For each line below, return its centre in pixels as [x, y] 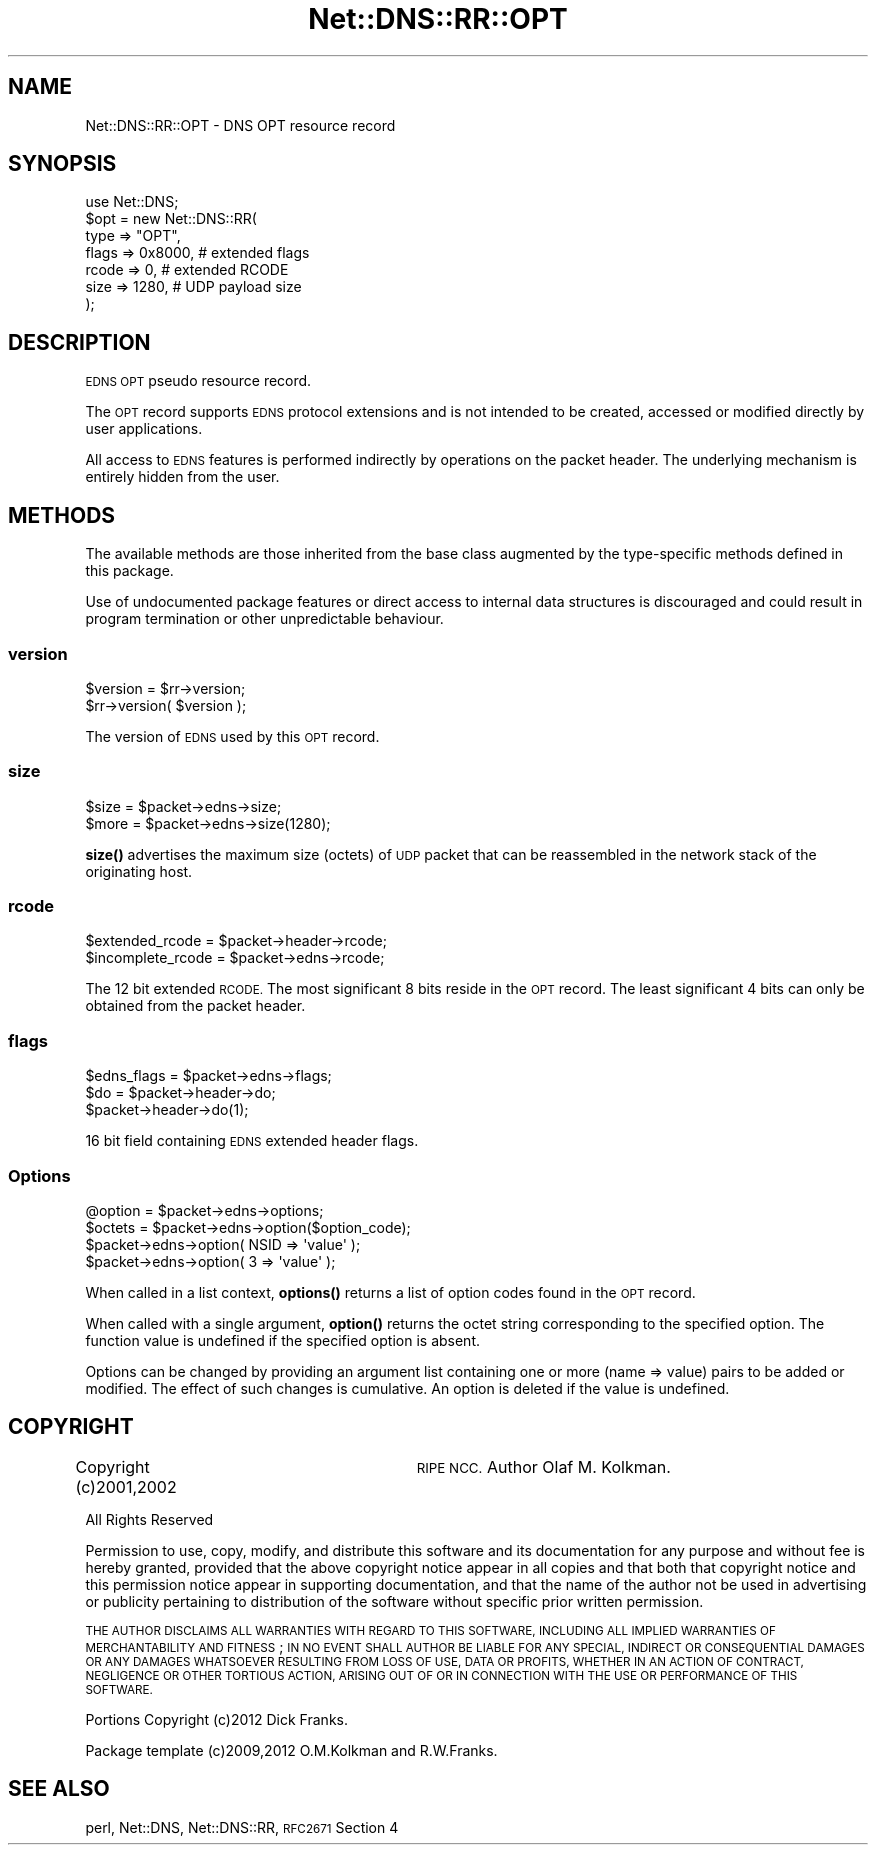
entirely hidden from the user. [182, 477]
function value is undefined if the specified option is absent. [282, 1340]
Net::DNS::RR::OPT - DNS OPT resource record [240, 125]
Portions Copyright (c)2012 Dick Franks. [216, 1719]
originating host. [139, 871]
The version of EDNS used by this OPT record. [232, 736]
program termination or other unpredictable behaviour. [264, 619]
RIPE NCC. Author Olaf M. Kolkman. [543, 1466]
